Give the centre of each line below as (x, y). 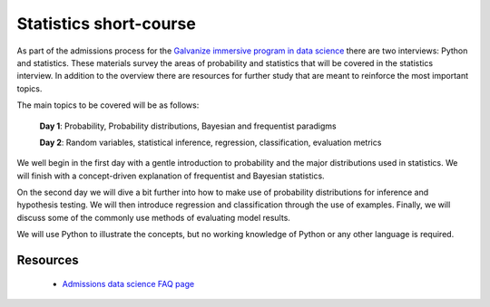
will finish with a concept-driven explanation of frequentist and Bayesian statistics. (171, 176)
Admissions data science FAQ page (128, 283)
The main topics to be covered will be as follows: (108, 105)
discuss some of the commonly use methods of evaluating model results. (153, 217)
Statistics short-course (107, 24)
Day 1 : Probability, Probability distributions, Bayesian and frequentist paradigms (188, 126)
